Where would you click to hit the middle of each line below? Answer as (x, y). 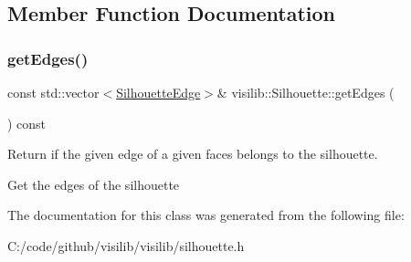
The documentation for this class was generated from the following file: (206, 215)
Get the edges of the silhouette (94, 184)
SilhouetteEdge (158, 92)
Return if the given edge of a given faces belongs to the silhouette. (193, 154)
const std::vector (53, 92)
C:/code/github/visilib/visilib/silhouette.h (126, 245)
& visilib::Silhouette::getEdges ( (306, 92)
